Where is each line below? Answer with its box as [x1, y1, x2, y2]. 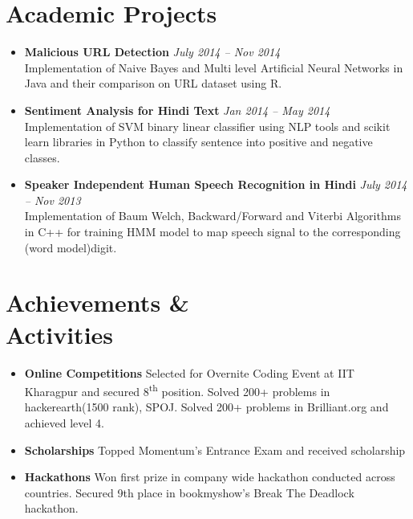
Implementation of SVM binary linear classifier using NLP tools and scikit [24, 117, 391, 134]
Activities [6, 317, 114, 350]
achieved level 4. [24, 415, 104, 431]
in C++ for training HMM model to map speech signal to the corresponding [24, 223, 401, 240]
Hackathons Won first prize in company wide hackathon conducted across [24, 468, 395, 485]
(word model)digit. [24, 239, 117, 255]
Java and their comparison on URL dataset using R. [24, 75, 282, 92]
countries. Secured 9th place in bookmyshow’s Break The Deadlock [24, 484, 354, 501]
